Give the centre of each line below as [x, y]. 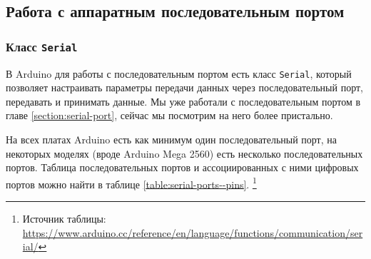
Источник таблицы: [64, 219]
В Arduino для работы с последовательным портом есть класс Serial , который [179, 73]
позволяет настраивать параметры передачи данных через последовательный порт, [184, 87]
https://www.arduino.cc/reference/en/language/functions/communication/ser [193, 232]
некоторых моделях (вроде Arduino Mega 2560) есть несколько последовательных [184, 153]
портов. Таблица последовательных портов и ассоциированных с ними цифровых [182, 167]
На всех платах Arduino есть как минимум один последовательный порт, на [171, 139]
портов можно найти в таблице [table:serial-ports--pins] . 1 [131, 183]
